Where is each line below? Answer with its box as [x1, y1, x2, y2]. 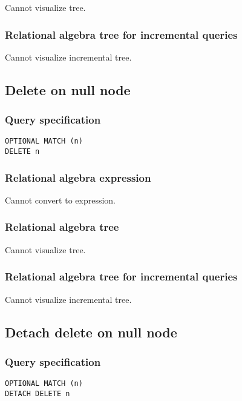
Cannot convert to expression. [5, 193, 116, 206]
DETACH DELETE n [5, 389, 70, 398]
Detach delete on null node [5, 322, 177, 341]
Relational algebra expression [5, 170, 151, 185]
